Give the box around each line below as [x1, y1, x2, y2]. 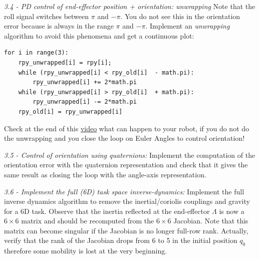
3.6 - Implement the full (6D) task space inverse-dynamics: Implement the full [4, 186, 244, 196]
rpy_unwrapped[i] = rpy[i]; [18, 59, 112, 66]
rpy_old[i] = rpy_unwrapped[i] [18, 108, 123, 115]
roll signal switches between [4, 11, 89, 21]
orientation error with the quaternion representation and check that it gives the [4, 159, 248, 170]
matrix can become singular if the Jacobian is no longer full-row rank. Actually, [4, 225, 248, 235]
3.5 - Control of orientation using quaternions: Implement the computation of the [4, 149, 255, 160]
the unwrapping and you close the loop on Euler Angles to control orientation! [4, 133, 245, 143]
